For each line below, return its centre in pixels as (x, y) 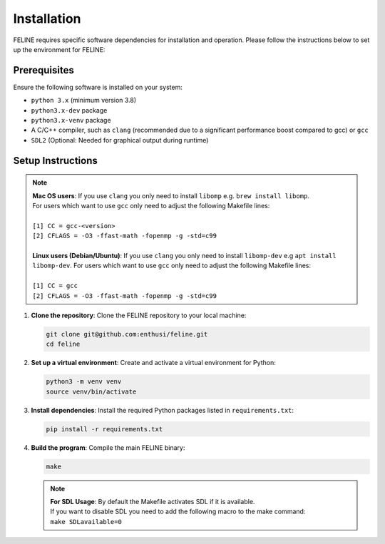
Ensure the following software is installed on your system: (98, 87)
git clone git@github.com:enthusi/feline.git (127, 334)
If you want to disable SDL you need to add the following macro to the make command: (178, 512)
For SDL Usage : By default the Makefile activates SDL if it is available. (153, 501)
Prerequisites (43, 70)
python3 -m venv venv (84, 382)
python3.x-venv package (71, 120)
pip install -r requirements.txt (104, 429)
